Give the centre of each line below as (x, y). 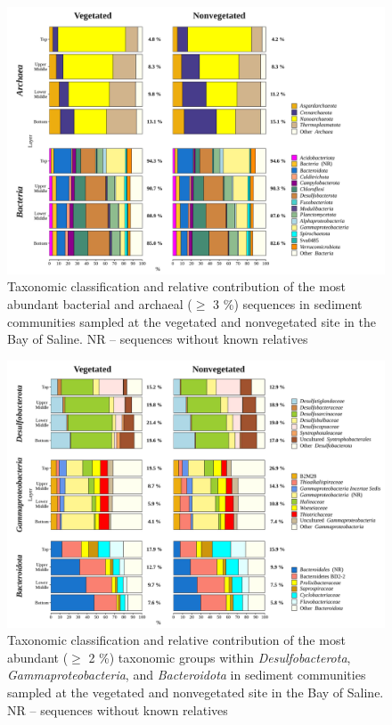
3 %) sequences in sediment (288, 303)
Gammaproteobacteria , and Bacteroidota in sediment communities (187, 675)
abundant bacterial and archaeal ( (100, 303)
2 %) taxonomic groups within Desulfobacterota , (220, 657)
